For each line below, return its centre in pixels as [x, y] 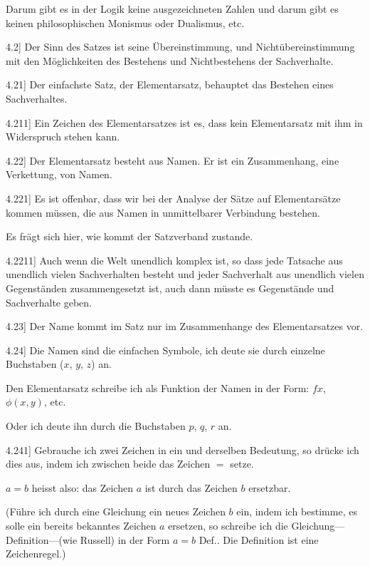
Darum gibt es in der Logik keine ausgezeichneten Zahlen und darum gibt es [172, 9]
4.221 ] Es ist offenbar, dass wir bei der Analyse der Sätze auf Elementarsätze [173, 198]
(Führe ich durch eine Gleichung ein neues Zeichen [116, 511]
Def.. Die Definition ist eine [259, 539]
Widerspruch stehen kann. [63, 137]
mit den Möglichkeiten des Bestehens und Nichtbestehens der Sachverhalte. [170, 60]
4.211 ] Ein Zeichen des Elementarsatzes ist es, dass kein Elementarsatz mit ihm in [184, 122]
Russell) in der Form [125, 539]
